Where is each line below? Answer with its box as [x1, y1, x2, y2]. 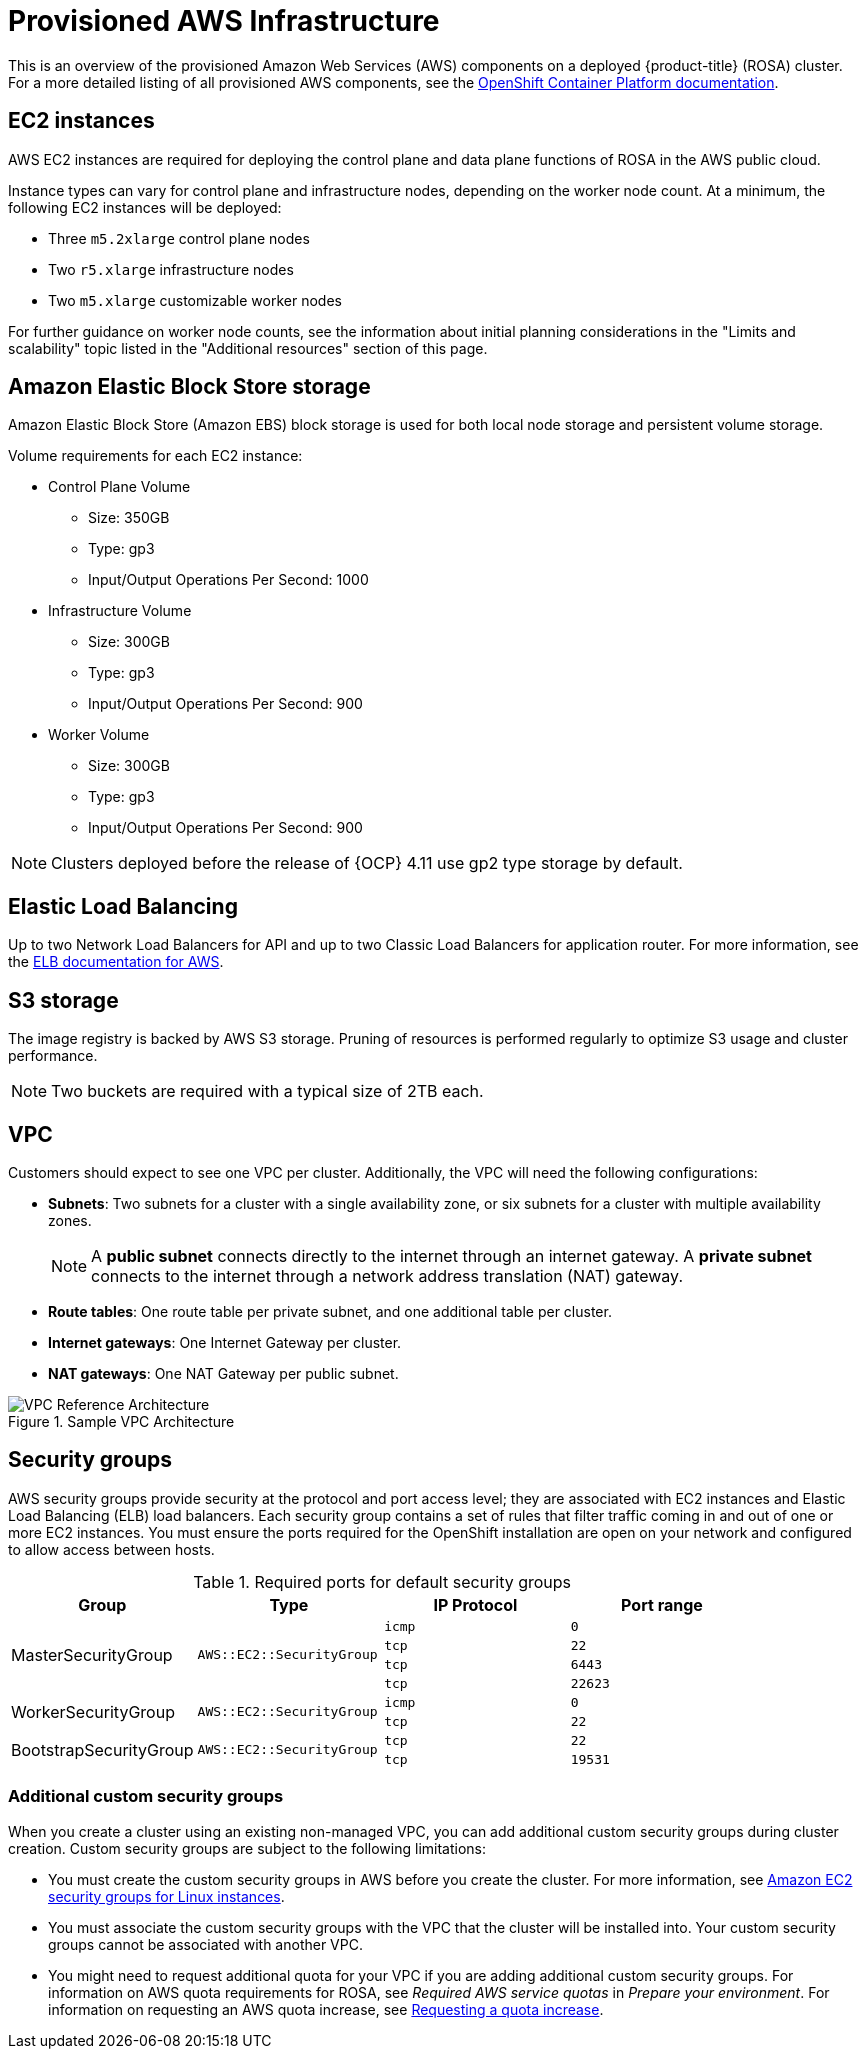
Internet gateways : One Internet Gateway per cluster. [48, 1333, 402, 1351]
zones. [48, 1211, 92, 1229]
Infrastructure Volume [48, 602, 192, 620]
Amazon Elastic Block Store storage [8, 374, 371, 400]
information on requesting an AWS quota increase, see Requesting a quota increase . [48, 2000, 604, 2018]
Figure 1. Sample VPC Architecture [8, 1412, 235, 1430]
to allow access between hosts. [8, 1540, 215, 1558]
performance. [8, 1047, 98, 1065]
